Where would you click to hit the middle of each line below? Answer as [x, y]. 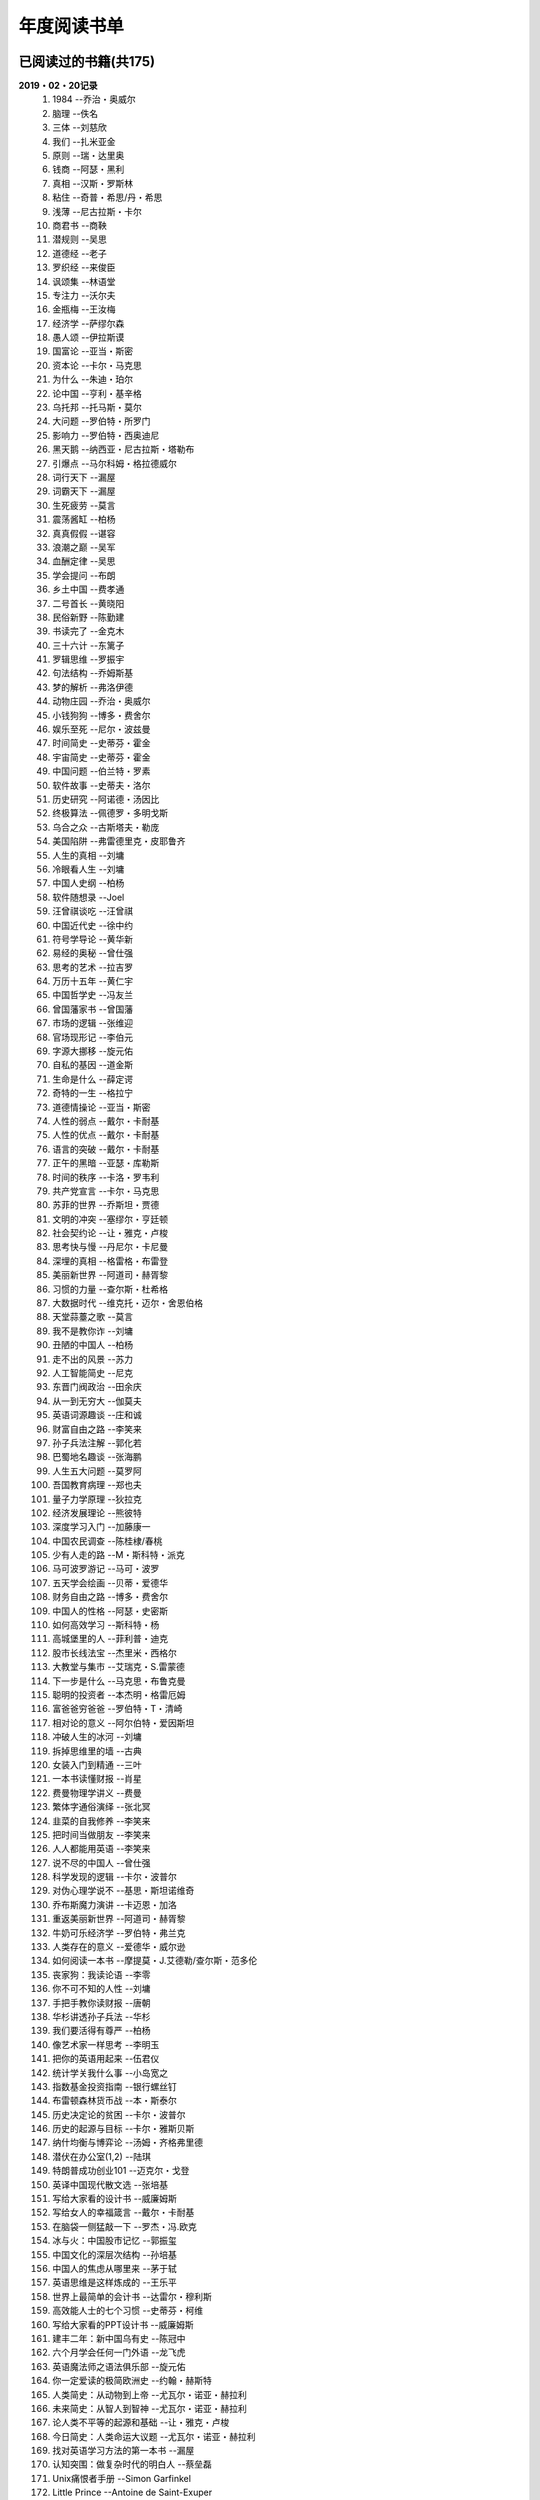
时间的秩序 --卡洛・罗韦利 [106, 1177]
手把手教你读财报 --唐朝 [101, 2002]
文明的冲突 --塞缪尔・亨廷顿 [110, 1219]
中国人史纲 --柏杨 [88, 883]
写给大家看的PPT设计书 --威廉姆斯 [123, 2324]
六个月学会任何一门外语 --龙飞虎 [119, 2352]
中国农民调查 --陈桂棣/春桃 [107, 1541]
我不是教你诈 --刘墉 [93, 1331]
